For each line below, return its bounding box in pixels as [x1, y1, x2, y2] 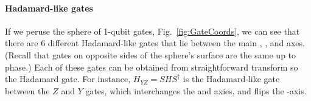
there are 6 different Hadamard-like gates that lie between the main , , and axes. [5, 37, 305, 49]
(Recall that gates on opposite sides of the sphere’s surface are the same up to [5, 48, 296, 61]
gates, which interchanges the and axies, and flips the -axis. [85, 84, 307, 97]
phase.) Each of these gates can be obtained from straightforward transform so [5, 60, 298, 73]
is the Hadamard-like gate [183, 72, 280, 85]
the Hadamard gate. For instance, [5, 72, 131, 85]
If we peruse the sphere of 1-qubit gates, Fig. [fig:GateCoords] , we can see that [5, 24, 300, 37]
